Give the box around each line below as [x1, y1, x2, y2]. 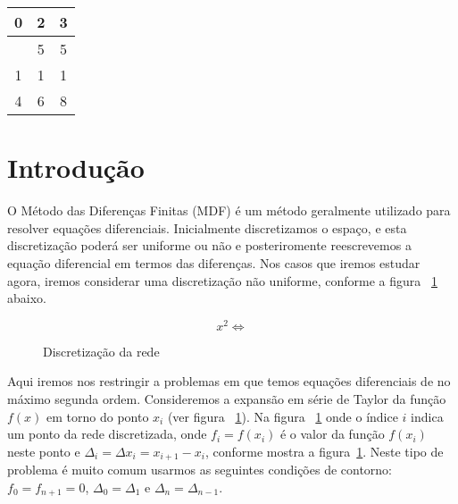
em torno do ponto [46, 407, 149, 425]
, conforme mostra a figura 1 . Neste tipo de [204, 441, 444, 460]
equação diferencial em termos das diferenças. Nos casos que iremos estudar [7, 253, 421, 272]
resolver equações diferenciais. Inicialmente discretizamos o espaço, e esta [7, 218, 407, 237]
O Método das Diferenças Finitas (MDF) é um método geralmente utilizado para [7, 201, 451, 220]
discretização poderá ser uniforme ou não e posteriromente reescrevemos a [7, 236, 412, 255]
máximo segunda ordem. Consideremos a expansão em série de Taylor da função [7, 389, 446, 407]
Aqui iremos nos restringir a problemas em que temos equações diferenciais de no [7, 372, 451, 391]
